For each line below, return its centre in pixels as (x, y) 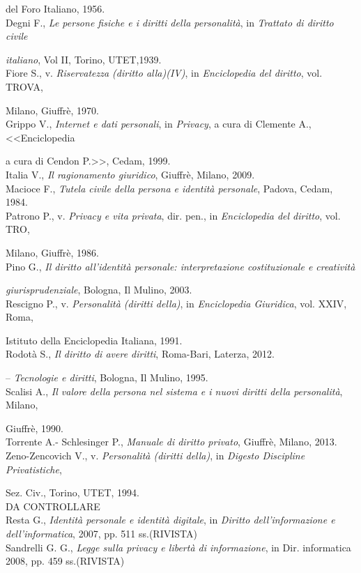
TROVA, (24, 86)
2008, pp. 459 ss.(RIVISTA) (65, 561)
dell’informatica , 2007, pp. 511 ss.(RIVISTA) (101, 533)
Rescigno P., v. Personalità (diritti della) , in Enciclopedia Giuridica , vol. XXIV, (176, 303)
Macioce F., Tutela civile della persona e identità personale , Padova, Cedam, (169, 188)
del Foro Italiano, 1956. (55, 8)
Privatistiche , (34, 469)
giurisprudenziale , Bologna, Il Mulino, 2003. (99, 290)
